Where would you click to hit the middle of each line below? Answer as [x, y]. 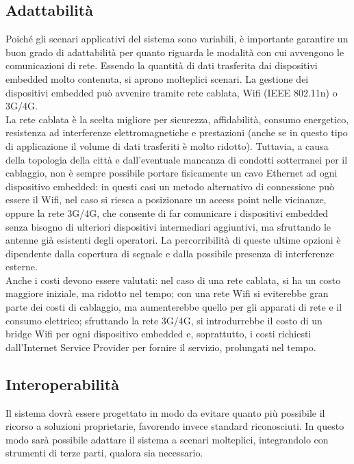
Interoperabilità [62, 384]
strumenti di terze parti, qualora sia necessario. [104, 453]
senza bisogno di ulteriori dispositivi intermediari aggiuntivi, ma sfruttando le [168, 226]
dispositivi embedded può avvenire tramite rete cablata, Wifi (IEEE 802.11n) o [172, 92]
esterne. [22, 267]
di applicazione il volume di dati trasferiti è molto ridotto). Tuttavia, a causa [167, 145]
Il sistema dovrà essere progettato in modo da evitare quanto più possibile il [165, 412]
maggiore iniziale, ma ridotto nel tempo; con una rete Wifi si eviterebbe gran [167, 293]
